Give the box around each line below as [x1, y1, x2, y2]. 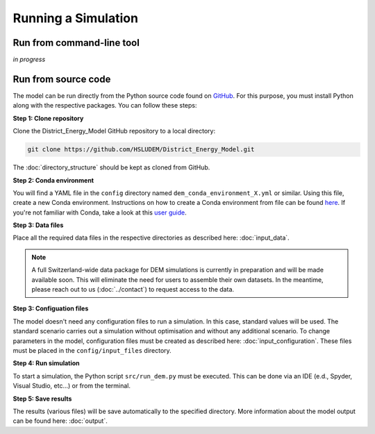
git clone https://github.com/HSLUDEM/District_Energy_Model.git [27, 146, 255, 153]
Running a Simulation [12, 10, 139, 26]
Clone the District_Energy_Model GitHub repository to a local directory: [12, 127, 215, 135]
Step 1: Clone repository [12, 114, 84, 122]
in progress [12, 56, 46, 64]
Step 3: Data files [12, 221, 64, 229]
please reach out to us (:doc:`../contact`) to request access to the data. [31, 285, 235, 294]
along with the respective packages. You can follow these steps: [12, 101, 197, 110]
